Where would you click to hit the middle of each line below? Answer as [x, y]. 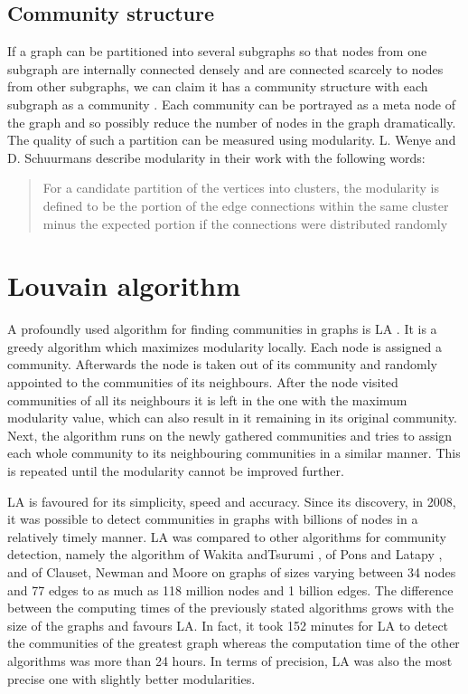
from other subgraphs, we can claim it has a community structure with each [218, 86]
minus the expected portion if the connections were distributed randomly [245, 223]
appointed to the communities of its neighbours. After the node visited [203, 382]
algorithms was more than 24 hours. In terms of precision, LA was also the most [230, 660]
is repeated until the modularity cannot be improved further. [176, 471]
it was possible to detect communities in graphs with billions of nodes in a [213, 519]
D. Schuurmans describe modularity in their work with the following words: [216, 157]
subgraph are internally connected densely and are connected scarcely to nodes [225, 68]
